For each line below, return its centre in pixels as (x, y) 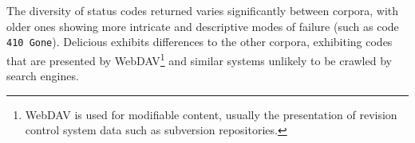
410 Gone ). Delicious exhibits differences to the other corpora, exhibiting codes (200, 42)
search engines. (43, 76)
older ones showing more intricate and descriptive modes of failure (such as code (203, 26)
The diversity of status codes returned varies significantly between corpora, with (203, 10)
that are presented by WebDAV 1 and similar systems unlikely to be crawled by (199, 59)
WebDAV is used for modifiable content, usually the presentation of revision (211, 114)
